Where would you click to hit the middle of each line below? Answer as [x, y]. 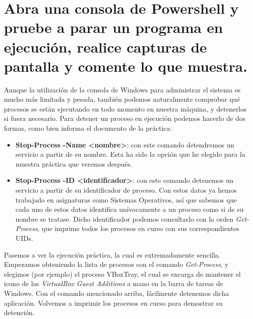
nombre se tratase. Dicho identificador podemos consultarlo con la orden [125, 218]
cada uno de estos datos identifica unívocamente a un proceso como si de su [129, 209]
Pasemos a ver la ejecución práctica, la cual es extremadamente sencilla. [112, 254]
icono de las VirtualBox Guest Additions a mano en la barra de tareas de [114, 283]
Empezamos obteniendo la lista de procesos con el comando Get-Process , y [116, 264]
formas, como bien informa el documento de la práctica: [88, 128]
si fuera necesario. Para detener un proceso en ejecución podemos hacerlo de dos [125, 118]
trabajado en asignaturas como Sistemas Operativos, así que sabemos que [126, 199]
